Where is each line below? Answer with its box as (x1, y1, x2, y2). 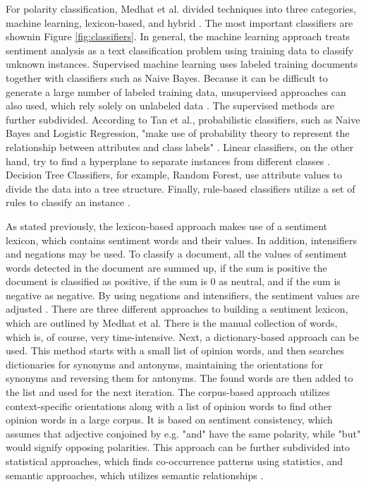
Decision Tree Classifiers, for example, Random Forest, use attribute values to (6, 167, 342, 182)
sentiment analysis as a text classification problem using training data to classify (6, 42, 354, 57)
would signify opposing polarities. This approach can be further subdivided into (6, 440, 350, 455)
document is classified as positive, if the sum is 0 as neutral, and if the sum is (6, 274, 341, 289)
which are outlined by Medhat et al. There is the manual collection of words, (6, 315, 338, 330)
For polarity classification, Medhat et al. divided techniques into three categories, (6, 1, 356, 16)
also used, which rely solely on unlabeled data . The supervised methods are (6, 98, 335, 113)
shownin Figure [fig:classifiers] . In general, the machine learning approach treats (6, 29, 350, 44)
